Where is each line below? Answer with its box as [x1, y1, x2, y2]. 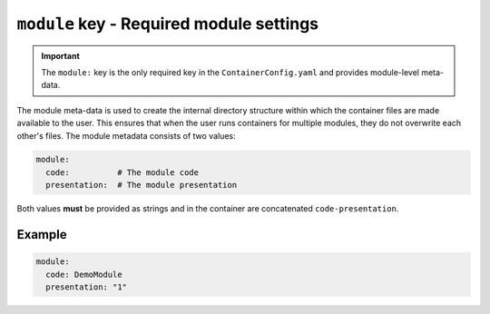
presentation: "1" [45, 282, 127, 292]
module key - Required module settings [16, 14, 319, 34]
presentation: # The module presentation [45, 180, 238, 191]
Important [41, 50, 81, 61]
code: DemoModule [45, 269, 122, 280]
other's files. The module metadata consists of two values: [16, 130, 236, 141]
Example [16, 227, 67, 242]
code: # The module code [45, 167, 200, 177]
